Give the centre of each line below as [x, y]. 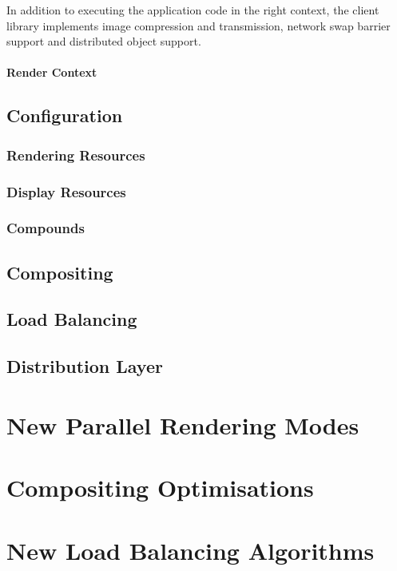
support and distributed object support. [104, 41]
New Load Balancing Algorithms [191, 550]
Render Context [52, 72]
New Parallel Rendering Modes [183, 424]
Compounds [46, 228]
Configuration [65, 115]
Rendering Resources [76, 155]
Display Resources [66, 191]
